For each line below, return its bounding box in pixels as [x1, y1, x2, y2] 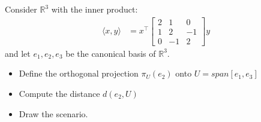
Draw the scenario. [19, 107, 88, 120]
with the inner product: [51, 3, 138, 15]
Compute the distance [19, 87, 100, 99]
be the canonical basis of [65, 47, 156, 59]
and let [5, 47, 31, 59]
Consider [5, 3, 37, 15]
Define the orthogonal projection [19, 67, 139, 80]
